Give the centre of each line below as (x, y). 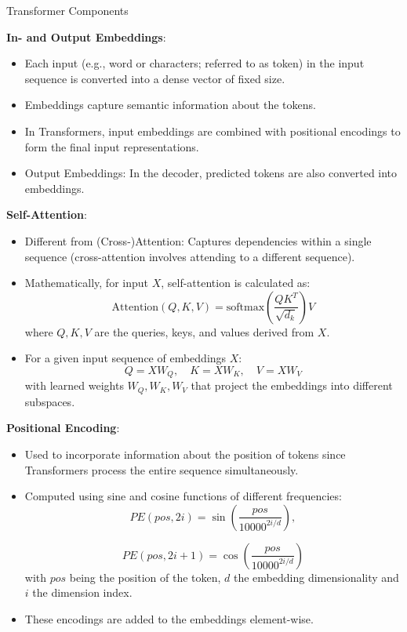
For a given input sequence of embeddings (125, 358)
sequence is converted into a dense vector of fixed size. (155, 78)
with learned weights (74, 385)
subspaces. (50, 401)
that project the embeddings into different (292, 385)
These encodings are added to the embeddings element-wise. (169, 618)
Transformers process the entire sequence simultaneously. (162, 469)
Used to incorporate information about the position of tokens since (185, 454)
